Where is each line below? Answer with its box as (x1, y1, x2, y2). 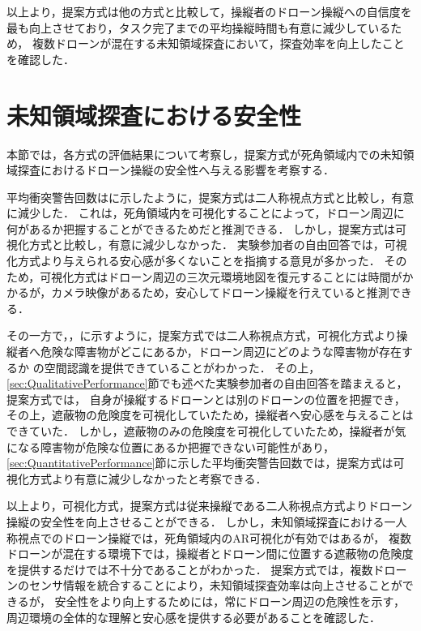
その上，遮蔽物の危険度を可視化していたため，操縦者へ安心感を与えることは (6, 406, 414, 423)
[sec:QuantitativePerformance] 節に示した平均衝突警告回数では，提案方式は (6, 454, 393, 471)
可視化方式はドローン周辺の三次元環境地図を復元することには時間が (40, 268, 402, 285)
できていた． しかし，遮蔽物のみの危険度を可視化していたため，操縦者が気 (6, 423, 406, 439)
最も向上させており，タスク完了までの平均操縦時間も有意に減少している (6, 19, 391, 36)
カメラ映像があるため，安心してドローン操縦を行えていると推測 (51, 284, 389, 301)
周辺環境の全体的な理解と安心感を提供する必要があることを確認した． (6, 608, 381, 625)
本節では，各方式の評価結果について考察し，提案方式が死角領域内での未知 (6, 145, 403, 162)
